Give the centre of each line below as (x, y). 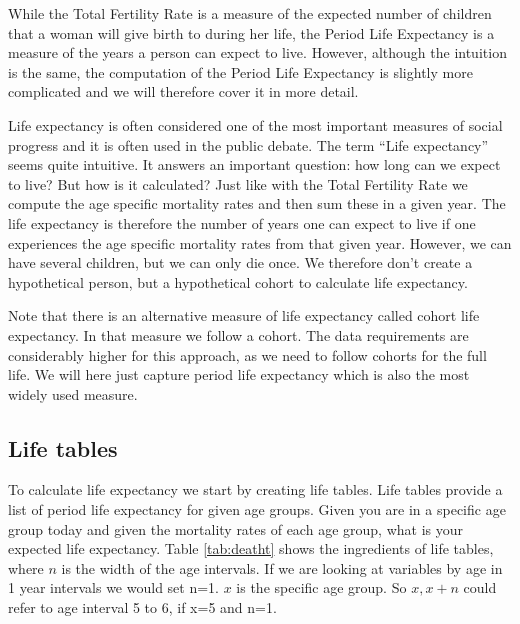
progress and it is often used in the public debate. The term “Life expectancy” (248, 144)
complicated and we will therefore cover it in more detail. (183, 91)
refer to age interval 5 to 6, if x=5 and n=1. (142, 607)
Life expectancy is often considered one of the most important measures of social (255, 124)
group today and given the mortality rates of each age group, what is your (235, 528)
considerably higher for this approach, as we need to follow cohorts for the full (247, 354)
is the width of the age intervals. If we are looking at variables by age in (282, 567)
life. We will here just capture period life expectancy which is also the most (239, 374)
